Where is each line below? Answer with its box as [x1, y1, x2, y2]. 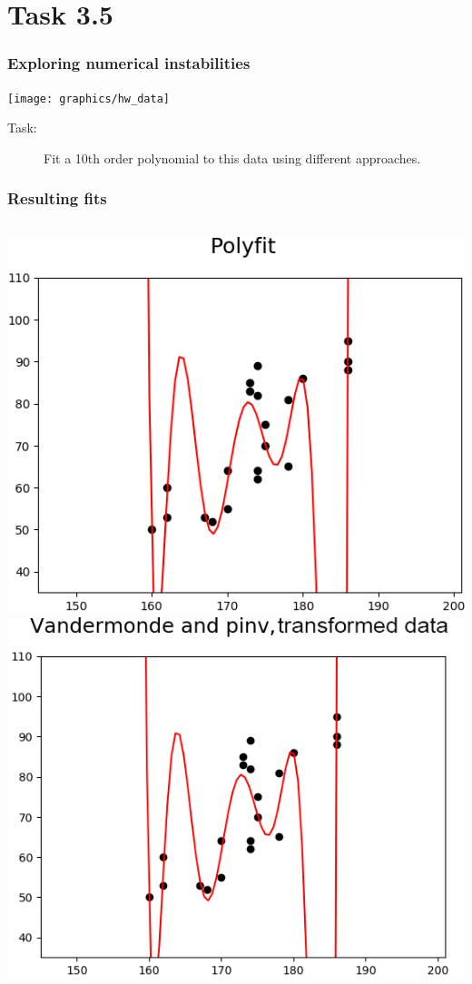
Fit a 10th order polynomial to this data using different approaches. [44, 148, 421, 167]
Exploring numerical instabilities [7, 52, 251, 74]
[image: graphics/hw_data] [7, 92, 170, 105]
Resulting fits [7, 187, 107, 210]
